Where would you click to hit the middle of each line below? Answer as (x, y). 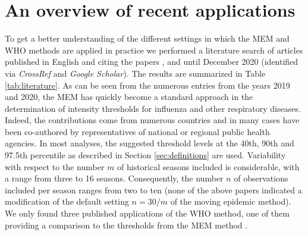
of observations (261, 178)
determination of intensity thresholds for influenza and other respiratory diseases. (153, 108)
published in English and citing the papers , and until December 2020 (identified (152, 62)
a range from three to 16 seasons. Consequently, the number (114, 178)
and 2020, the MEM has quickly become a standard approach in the (129, 97)
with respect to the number (55, 166)
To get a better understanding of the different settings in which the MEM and (147, 38)
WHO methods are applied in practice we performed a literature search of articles (154, 50)
